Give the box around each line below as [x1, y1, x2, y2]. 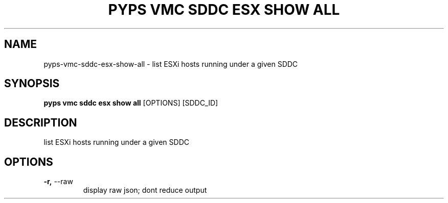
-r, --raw [43, 177, 73, 186]
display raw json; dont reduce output [83, 186, 207, 195]
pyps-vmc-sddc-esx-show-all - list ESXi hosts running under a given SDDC [43, 59, 298, 68]
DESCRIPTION [4, 116, 77, 129]
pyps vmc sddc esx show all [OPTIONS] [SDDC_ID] [43, 98, 218, 108]
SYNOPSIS [4, 77, 60, 90]
